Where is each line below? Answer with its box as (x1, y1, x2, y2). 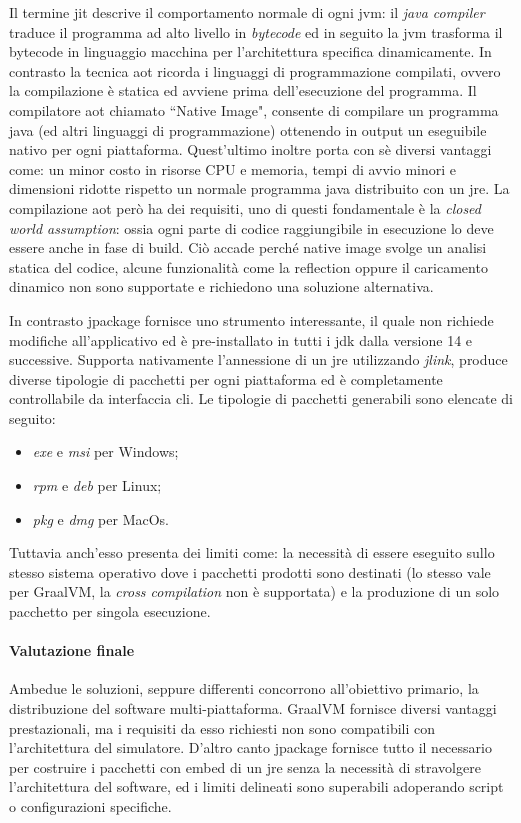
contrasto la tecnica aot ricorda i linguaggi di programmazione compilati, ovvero (9, 60, 501, 81)
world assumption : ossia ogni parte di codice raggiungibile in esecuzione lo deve (9, 217, 494, 238)
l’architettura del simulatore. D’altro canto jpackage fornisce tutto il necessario (9, 737, 492, 758)
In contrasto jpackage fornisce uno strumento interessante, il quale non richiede (9, 309, 494, 330)
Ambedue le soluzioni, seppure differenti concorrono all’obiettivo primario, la (9, 678, 479, 699)
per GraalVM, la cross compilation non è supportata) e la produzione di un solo (9, 581, 500, 602)
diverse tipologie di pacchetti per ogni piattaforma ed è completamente (9, 368, 443, 389)
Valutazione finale (9, 640, 135, 661)
